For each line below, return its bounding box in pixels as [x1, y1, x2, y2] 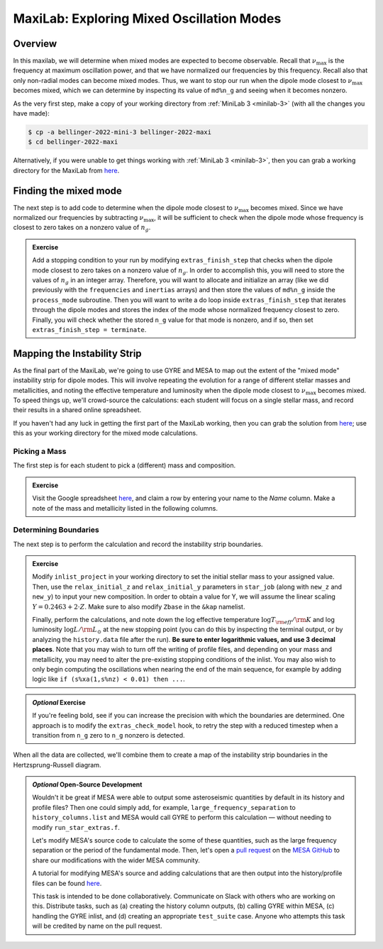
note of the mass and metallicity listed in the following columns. [32, 504, 218, 512]
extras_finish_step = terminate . [32, 325, 147, 333]
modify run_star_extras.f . [32, 823, 120, 831]
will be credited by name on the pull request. [32, 922, 162, 931]
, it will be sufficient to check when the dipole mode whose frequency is [153, 213, 364, 222]
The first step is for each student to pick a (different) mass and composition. [13, 461, 236, 470]
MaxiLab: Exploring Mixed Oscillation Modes [13, 11, 282, 26]
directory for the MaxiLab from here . [13, 166, 120, 174]
